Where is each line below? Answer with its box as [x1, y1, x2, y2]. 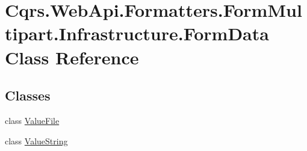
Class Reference [5, 45, 139, 69]
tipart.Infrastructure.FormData [5, 21, 269, 46]
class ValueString [5, 134, 68, 147]
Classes [5, 86, 51, 105]
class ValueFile [5, 114, 60, 126]
